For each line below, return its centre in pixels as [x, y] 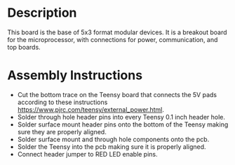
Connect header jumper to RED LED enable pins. [87, 154]
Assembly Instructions [75, 76]
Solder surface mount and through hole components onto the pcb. [113, 139]
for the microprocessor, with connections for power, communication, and [113, 39]
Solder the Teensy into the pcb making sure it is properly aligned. [112, 146]
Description [42, 13]
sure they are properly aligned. [62, 131]
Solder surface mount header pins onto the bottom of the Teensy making [123, 124]
